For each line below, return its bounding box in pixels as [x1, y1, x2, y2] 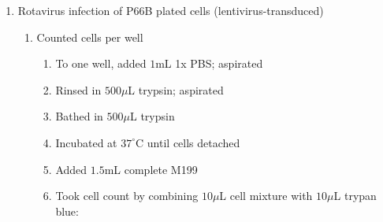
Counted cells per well [36, 28, 143, 45]
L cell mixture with [219, 187, 313, 204]
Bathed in [55, 108, 103, 124]
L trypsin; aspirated [128, 81, 224, 98]
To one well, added [55, 55, 147, 72]
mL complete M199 [104, 161, 198, 177]
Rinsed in [55, 81, 102, 98]
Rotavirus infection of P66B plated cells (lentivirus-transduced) [17, 2, 324, 18]
